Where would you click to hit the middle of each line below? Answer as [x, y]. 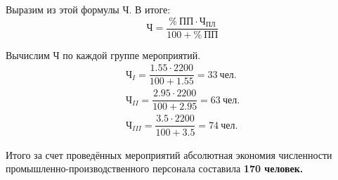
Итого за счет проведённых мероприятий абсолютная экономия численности [169, 154]
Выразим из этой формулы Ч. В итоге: [88, 9]
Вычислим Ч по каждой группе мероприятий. [103, 54]
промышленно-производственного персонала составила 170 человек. [155, 168]
